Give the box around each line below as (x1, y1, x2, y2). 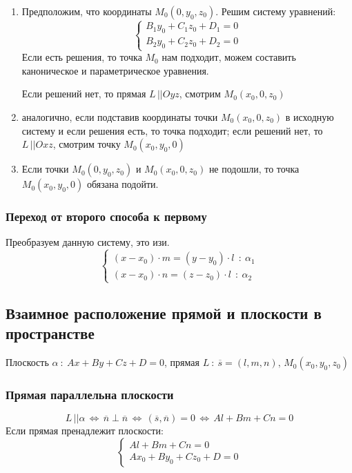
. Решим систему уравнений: (215, 4, 336, 18)
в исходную (285, 109, 334, 124)
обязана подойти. (86, 177, 159, 191)
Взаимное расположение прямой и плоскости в (6, 302, 322, 323)
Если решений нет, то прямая (21, 86, 146, 101)
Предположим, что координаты (21, 4, 152, 18)
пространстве (6, 322, 95, 344)
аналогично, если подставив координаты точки (21, 109, 218, 124)
